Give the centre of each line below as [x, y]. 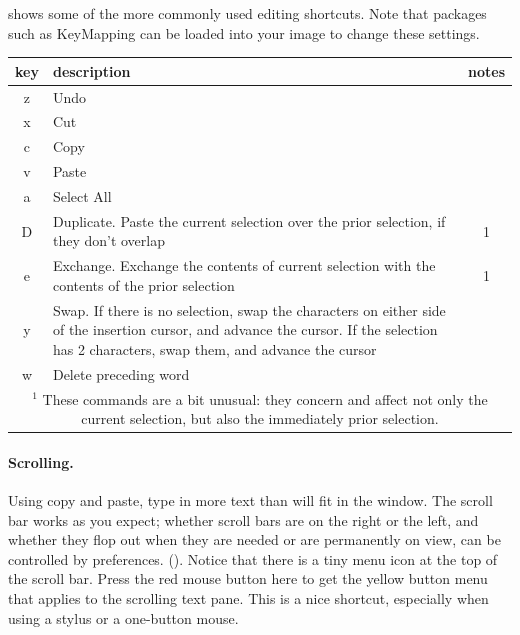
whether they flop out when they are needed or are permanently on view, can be [254, 539]
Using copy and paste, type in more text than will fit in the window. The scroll [250, 499]
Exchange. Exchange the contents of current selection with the [244, 265]
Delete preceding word [121, 373]
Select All [82, 195]
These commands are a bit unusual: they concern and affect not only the [265, 398]
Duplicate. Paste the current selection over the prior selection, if [249, 220]
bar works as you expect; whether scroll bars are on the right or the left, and [243, 519]
